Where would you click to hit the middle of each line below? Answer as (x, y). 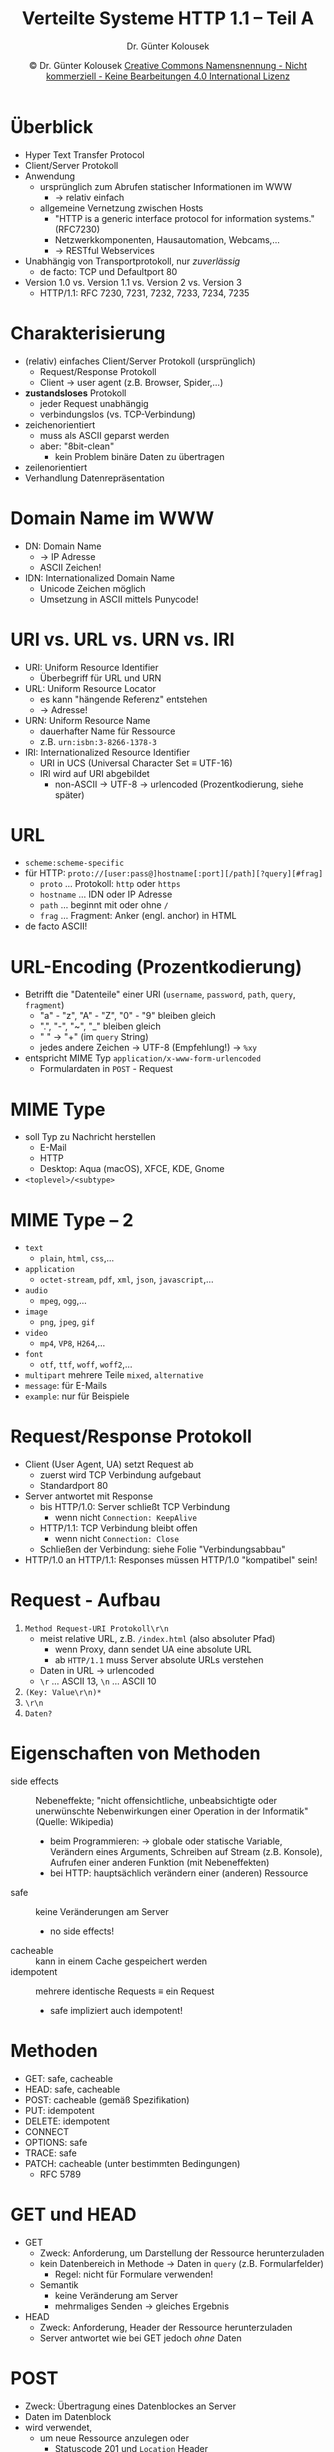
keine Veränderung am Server (116, 2295)
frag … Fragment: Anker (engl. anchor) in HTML (138, 916)
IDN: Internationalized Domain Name (99, 578)
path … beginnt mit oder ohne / (104, 905)
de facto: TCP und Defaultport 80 (108, 271)
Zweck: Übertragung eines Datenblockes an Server (130, 2406)
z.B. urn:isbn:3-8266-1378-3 (98, 741)
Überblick (52, 126)
